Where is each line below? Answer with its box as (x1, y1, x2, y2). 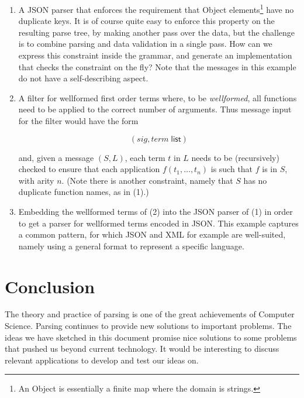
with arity (18, 174, 54, 186)
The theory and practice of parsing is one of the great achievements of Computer (5, 308, 295, 320)
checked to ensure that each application (18, 163, 160, 175)
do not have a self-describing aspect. (18, 72, 148, 84)
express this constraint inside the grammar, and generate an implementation (18, 49, 292, 61)
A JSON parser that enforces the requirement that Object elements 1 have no (18, 2, 294, 15)
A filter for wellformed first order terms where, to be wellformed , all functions (18, 91, 297, 104)
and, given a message (18, 151, 94, 163)
